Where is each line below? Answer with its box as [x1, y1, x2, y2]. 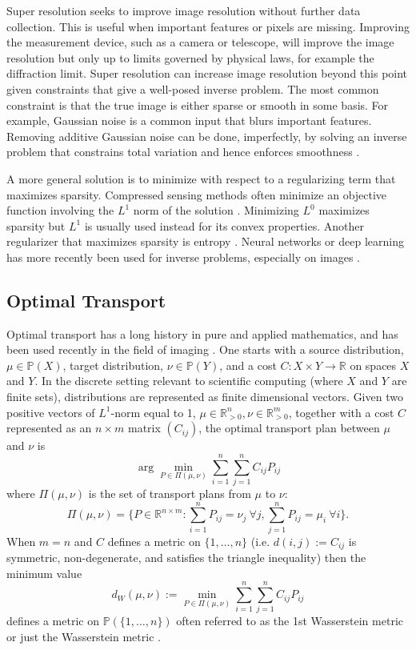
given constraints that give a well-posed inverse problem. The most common [6, 80, 379, 97]
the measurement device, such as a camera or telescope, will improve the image [6, 34, 394, 50]
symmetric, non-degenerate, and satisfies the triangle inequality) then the [6, 549, 366, 566]
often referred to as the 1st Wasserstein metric [176, 612, 403, 629]
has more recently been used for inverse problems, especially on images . [6, 248, 361, 265]
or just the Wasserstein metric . [6, 628, 161, 645]
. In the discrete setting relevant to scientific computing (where [34, 372, 343, 389]
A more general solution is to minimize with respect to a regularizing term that [6, 170, 396, 187]
